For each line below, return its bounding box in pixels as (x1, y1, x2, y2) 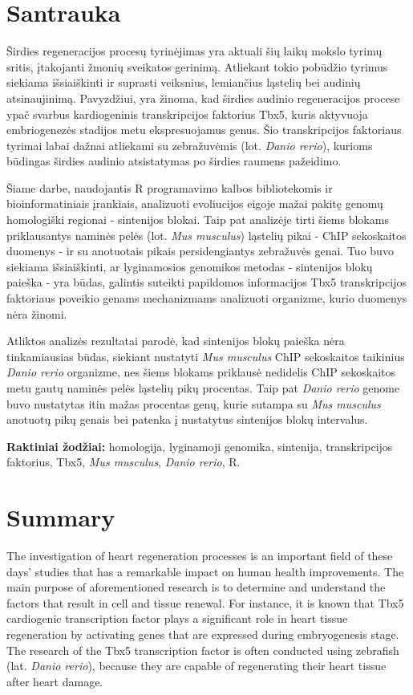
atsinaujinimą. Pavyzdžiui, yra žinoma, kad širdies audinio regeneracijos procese (6, 89, 400, 106)
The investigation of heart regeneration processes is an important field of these (6, 547, 393, 564)
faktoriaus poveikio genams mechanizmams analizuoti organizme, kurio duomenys (6, 290, 407, 307)
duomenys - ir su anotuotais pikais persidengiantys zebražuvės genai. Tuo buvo (6, 242, 394, 259)
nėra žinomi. (6, 305, 67, 322)
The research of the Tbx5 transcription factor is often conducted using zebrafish (6, 641, 399, 658)
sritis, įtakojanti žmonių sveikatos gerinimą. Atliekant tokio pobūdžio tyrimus (6, 58, 388, 75)
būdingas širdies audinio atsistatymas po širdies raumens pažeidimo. (6, 152, 342, 169)
